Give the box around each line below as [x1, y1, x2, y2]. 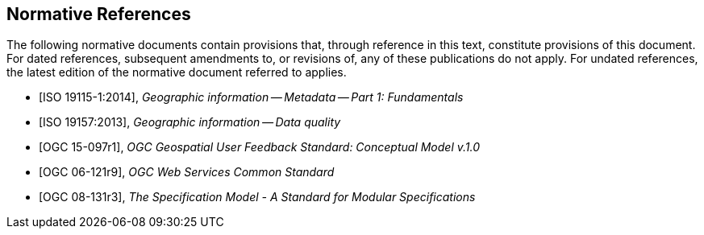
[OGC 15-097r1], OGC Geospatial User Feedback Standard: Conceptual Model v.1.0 [39, 140, 480, 155]
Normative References [6, 4, 191, 24]
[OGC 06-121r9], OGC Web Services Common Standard [39, 165, 335, 179]
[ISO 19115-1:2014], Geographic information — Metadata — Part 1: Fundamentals [39, 90, 464, 105]
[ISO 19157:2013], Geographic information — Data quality [39, 115, 341, 130]
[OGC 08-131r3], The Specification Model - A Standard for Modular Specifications [39, 190, 476, 204]
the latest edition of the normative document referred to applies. [6, 65, 347, 80]
